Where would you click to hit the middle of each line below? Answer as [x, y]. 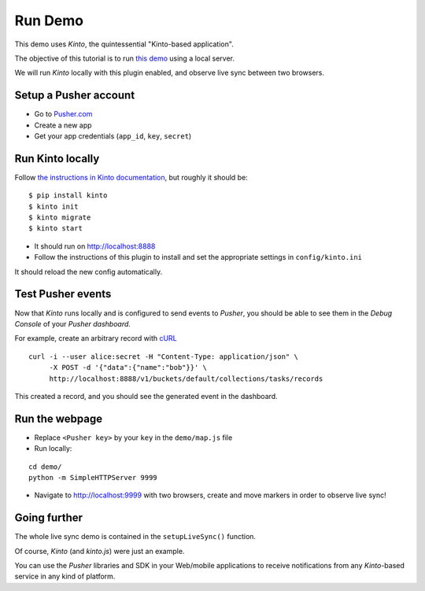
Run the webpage [58, 418]
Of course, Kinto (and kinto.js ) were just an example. [100, 551]
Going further [48, 518]
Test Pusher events [63, 294]
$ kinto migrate [60, 218]
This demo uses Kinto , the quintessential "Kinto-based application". [124, 44]
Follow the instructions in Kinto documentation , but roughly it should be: [131, 177]
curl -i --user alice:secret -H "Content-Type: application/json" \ [163, 356]
